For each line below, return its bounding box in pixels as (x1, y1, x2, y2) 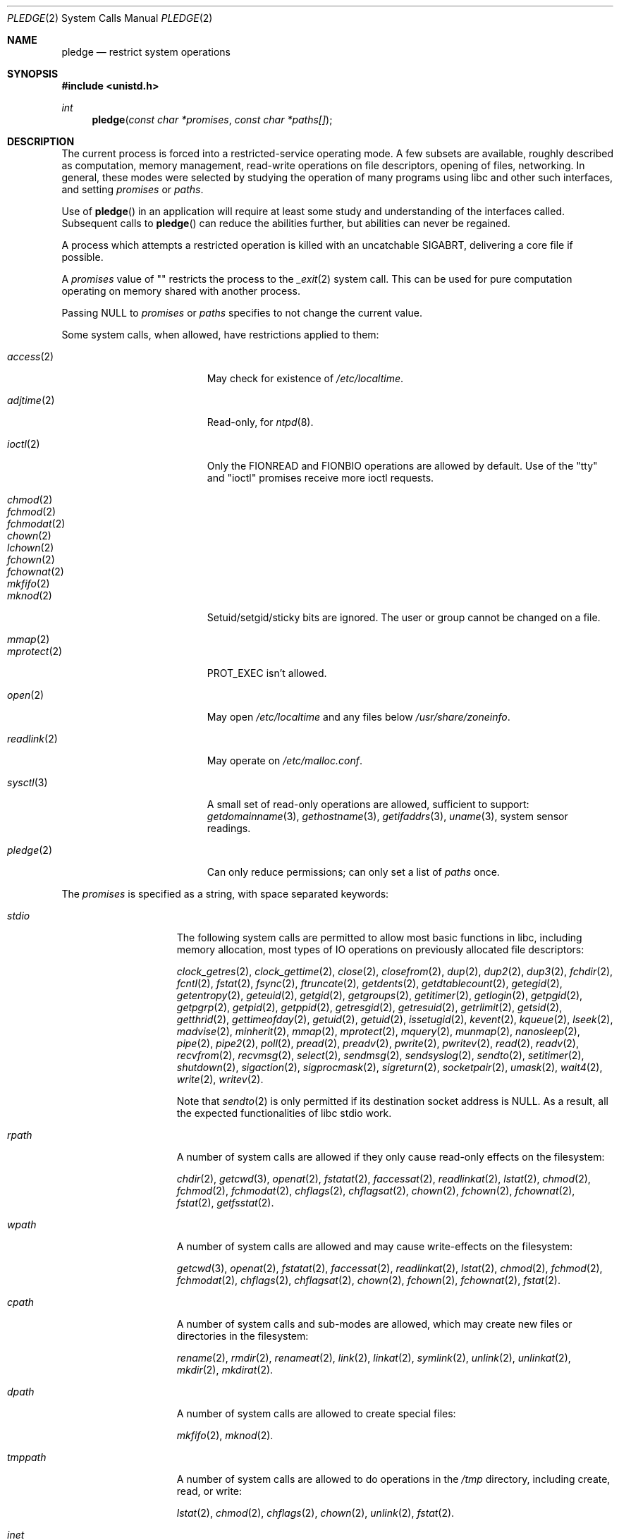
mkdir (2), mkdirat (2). (176, 1364, 274, 1376)
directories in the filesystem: (176, 1330, 309, 1342)
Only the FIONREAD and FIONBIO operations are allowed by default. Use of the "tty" (207, 460, 598, 472)
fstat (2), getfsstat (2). (176, 1197, 274, 1209)
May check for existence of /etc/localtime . (207, 372, 404, 384)
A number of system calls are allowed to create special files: (176, 1407, 456, 1419)
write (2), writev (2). (176, 1073, 264, 1085)
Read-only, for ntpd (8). (207, 416, 314, 428)
